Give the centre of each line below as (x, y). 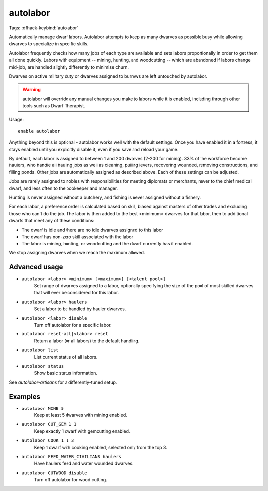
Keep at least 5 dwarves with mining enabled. (81, 415)
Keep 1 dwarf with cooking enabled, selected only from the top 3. (100, 447)
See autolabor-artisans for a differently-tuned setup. (63, 382)
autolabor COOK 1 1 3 (48, 441)
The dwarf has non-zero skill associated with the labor (77, 237)
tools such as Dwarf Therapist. (54, 106)
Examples (25, 396)
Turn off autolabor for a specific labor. (73, 325)
